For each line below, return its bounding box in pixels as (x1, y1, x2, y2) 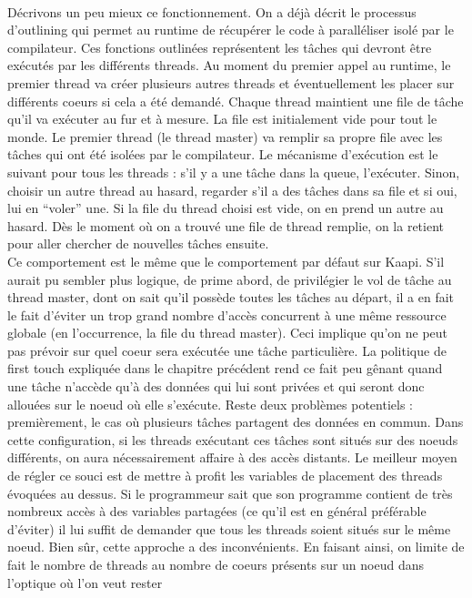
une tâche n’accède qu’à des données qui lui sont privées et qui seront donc (7, 377, 425, 396)
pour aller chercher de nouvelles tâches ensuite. (7, 234, 269, 253)
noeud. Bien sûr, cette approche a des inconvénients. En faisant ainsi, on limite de (7, 537, 465, 556)
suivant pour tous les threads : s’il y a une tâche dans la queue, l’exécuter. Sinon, (7, 162, 460, 181)
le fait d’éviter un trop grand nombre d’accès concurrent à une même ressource (7, 305, 447, 324)
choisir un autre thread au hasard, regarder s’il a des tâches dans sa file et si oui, (7, 180, 457, 199)
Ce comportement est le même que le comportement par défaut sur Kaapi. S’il (7, 251, 445, 270)
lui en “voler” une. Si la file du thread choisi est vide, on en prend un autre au (7, 198, 444, 218)
